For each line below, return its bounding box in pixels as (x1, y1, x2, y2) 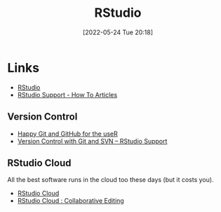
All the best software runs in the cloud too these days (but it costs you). (7, 176, 214, 184)
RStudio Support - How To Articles (17, 90, 118, 99)
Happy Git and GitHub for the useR (17, 129, 118, 138)
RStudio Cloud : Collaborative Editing (17, 197, 124, 205)
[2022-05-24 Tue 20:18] (83, 28, 153, 36)
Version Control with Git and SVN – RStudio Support (17, 136, 168, 145)
